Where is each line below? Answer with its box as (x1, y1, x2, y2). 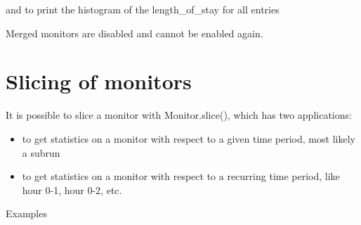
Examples (6, 206, 47, 221)
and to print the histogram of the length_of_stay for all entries (6, 2, 280, 16)
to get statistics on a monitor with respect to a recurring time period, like (22, 169, 340, 184)
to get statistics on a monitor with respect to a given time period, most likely (22, 131, 355, 146)
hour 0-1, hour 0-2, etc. (22, 182, 122, 197)
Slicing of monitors (6, 67, 192, 96)
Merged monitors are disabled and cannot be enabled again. (6, 25, 263, 40)
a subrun (22, 145, 60, 160)
